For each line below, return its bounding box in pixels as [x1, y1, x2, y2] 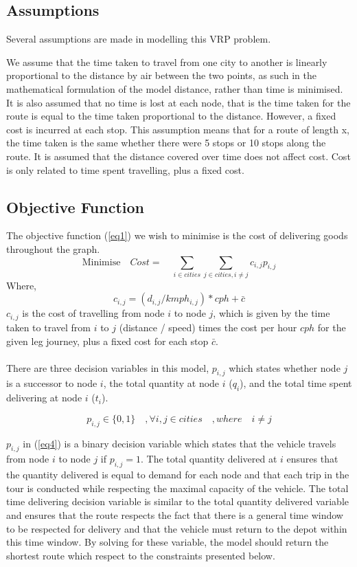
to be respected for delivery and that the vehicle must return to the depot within [6, 521, 347, 535]
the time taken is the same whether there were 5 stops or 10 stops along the [6, 135, 326, 150]
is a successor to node [6, 376, 97, 390]
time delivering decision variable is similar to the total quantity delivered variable [6, 494, 349, 509]
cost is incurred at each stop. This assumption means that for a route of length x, [6, 122, 350, 136]
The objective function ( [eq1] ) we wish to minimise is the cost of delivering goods [6, 228, 348, 243]
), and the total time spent [240, 376, 352, 390]
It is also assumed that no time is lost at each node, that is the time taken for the [6, 95, 351, 109]
